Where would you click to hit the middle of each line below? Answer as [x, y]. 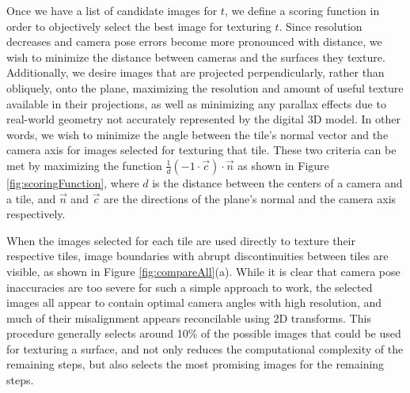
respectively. [36, 214]
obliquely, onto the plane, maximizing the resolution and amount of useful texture [205, 87]
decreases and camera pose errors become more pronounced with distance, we [194, 42]
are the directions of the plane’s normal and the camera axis [250, 198]
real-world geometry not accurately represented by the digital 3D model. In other [203, 119]
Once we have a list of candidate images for [112, 10]
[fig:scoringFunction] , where [73, 182]
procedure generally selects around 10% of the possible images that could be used [204, 333]
